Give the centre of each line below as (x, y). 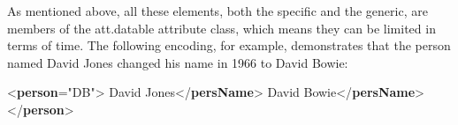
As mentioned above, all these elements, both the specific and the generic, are (218, 11)
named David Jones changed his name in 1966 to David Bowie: (178, 62)
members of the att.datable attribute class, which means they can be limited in (221, 28)
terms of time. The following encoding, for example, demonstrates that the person (229, 45)
